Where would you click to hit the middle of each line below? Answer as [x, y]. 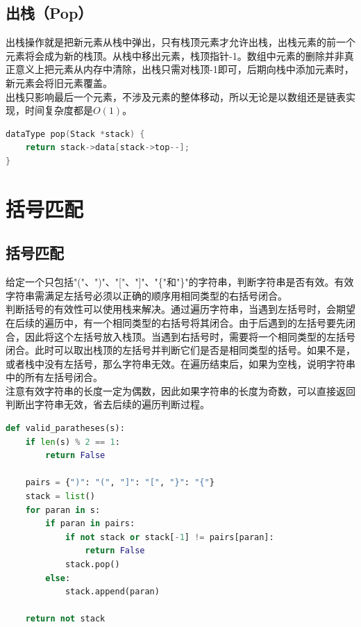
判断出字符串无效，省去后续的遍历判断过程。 [108, 404]
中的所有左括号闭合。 [54, 377]
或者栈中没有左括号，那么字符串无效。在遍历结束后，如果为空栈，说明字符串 [180, 363]
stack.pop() [92, 564]
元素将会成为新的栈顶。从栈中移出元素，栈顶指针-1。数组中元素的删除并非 [175, 55]
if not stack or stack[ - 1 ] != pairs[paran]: [169, 537]
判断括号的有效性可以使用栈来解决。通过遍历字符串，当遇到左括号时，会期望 [180, 309]
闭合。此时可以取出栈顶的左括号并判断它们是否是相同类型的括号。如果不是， [180, 350]
